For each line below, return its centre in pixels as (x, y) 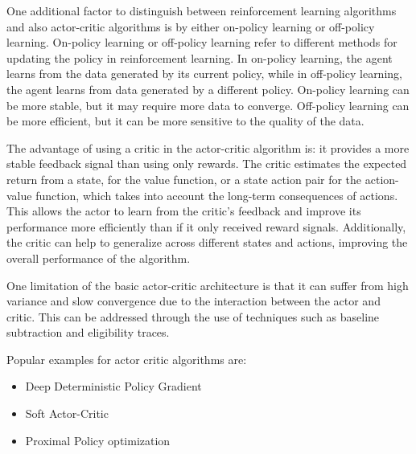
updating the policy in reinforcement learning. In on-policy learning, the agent (200, 57)
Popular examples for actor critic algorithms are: (127, 359)
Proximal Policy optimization (98, 440)
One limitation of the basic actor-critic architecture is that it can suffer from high (208, 285)
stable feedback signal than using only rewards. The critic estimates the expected (207, 164)
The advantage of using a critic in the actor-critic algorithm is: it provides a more (208, 147)
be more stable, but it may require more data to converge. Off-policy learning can (208, 105)
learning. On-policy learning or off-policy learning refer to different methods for (202, 42)
